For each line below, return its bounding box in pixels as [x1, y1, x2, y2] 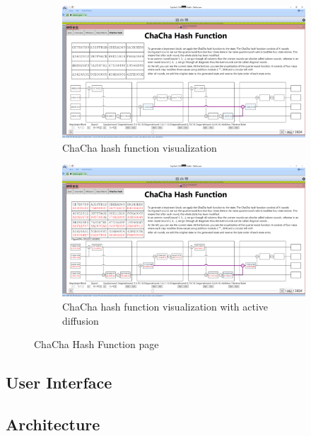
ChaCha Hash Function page [34, 337, 159, 352]
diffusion [62, 313, 99, 328]
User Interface [6, 371, 112, 393]
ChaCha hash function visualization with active [62, 299, 269, 313]
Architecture [6, 413, 100, 435]
